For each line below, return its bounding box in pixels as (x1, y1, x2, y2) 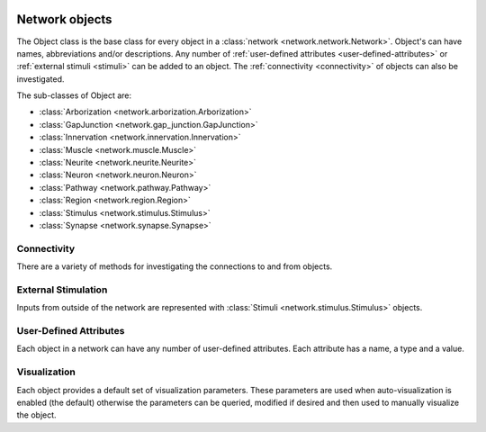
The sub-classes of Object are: (16, 90, 132, 101)
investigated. (16, 73, 65, 85)
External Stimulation (16, 283, 108, 296)
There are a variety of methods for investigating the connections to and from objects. (16, 261, 333, 272)
